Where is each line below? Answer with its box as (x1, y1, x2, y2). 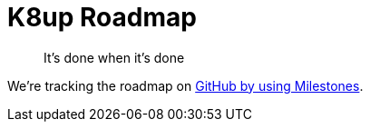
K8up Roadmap (7, 2, 197, 33)
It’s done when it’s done (44, 49, 185, 65)
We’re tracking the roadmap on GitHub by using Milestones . (7, 77, 364, 94)
